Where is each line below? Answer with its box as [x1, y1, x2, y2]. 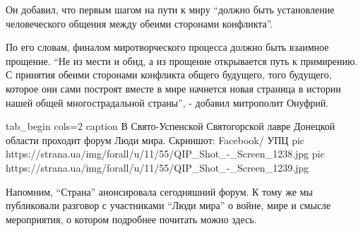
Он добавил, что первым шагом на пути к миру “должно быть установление [6, 2, 335, 16]
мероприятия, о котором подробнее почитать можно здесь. [6, 211, 257, 226]
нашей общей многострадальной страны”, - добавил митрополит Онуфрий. [6, 95, 329, 109]
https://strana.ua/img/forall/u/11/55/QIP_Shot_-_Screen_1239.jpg [6, 160, 309, 174]
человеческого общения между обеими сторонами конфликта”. [6, 16, 273, 30]
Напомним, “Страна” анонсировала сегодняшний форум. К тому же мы [6, 184, 313, 199]
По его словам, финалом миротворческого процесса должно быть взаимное [6, 40, 329, 54]
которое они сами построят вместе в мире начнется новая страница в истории [6, 81, 341, 95]
